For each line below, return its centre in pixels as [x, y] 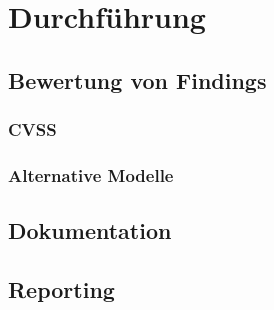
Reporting [61, 289]
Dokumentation [90, 230]
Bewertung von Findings [137, 79]
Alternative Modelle [91, 174]
